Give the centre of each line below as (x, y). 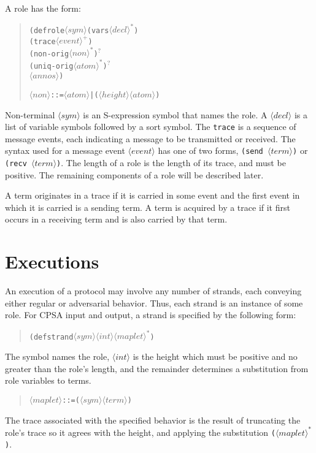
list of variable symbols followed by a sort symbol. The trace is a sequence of (151, 127)
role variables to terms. (48, 380)
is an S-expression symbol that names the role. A (175, 114)
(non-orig (49, 54)
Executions (52, 261)
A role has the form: (43, 8)
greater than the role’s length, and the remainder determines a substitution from (157, 368)
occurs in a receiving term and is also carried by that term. (116, 219)
